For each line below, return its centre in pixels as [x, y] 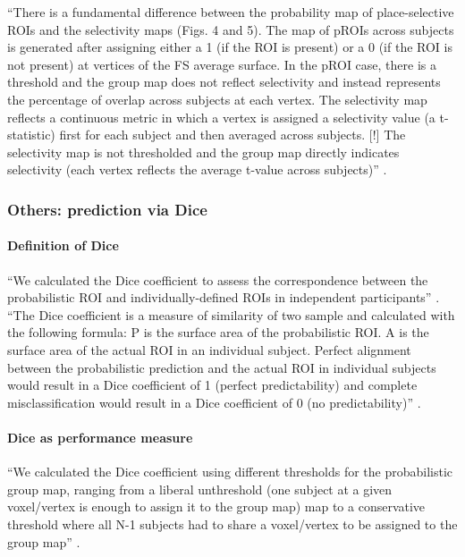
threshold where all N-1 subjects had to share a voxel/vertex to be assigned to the [232, 523]
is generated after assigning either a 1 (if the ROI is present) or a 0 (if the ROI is [230, 47]
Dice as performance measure [100, 437]
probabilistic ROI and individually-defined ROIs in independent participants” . [224, 297]
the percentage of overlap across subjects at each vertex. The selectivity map [217, 99]
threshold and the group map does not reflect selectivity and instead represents [224, 82]
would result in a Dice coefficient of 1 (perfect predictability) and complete [212, 385]
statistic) [31, 135]
